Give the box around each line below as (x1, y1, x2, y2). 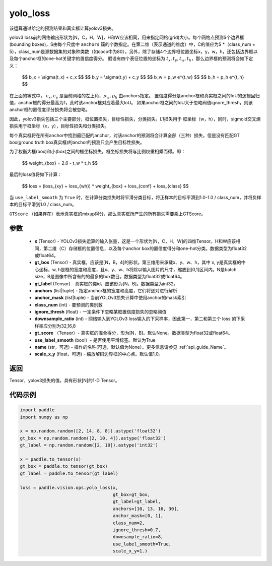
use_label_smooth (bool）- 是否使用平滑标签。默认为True (34, 337, 156, 343)
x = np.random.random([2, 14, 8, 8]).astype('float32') (20, 428, 161, 434)
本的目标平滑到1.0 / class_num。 (9, 202, 77, 208)
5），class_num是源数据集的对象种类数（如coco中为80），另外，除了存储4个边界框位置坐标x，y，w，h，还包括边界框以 (9, 48, 258, 54)
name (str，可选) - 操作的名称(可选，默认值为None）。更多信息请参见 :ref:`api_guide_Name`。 (34, 344, 229, 350)
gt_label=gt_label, (112, 499, 161, 505)
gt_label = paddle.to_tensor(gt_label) (20, 470, 118, 476)
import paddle (20, 407, 55, 413)
